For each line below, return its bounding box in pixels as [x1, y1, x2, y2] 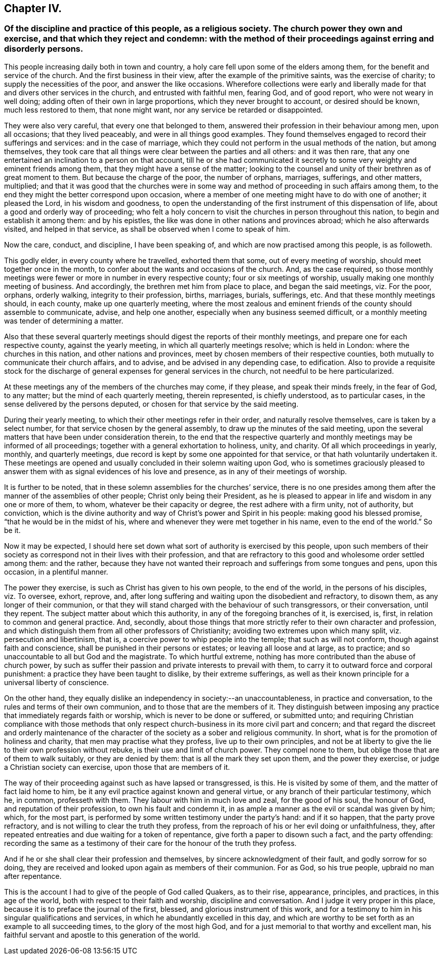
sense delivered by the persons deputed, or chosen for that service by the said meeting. [4, 399, 299, 408]
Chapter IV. [4, 2, 62, 15]
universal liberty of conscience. [4, 678, 109, 687]
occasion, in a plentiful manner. [4, 567, 108, 576]
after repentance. [4, 871, 62, 880]
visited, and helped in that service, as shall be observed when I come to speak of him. [4, 224, 291, 233]
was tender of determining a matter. [4, 316, 124, 325]
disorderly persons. [4, 44, 84, 54]
